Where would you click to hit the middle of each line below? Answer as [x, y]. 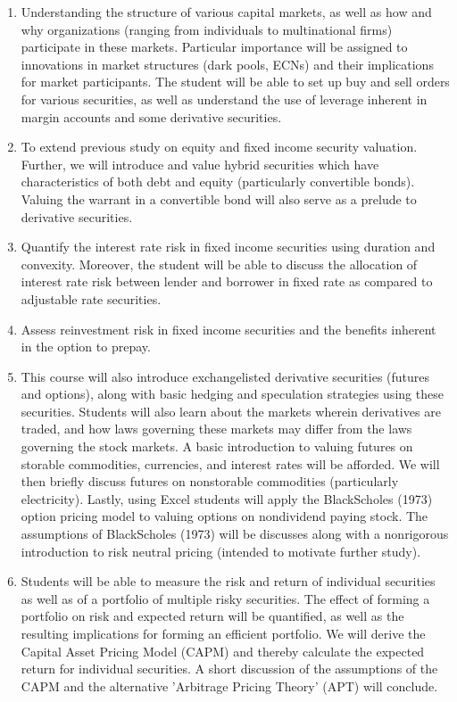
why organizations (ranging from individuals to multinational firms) [207, 29]
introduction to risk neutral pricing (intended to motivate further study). [221, 551]
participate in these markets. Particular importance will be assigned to [214, 47]
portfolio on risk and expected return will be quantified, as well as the [212, 616]
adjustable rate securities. [91, 298]
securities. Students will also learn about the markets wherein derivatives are [231, 411]
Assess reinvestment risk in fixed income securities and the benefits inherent [228, 329]
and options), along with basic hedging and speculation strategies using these [232, 394]
